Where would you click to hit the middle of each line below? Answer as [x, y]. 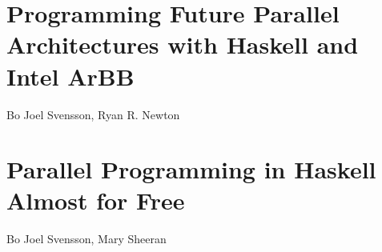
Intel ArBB [70, 76]
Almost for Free [96, 200]
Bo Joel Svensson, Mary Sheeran [86, 239]
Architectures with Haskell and [183, 44]
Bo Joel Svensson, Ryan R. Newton [93, 114]
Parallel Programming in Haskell [191, 169]
